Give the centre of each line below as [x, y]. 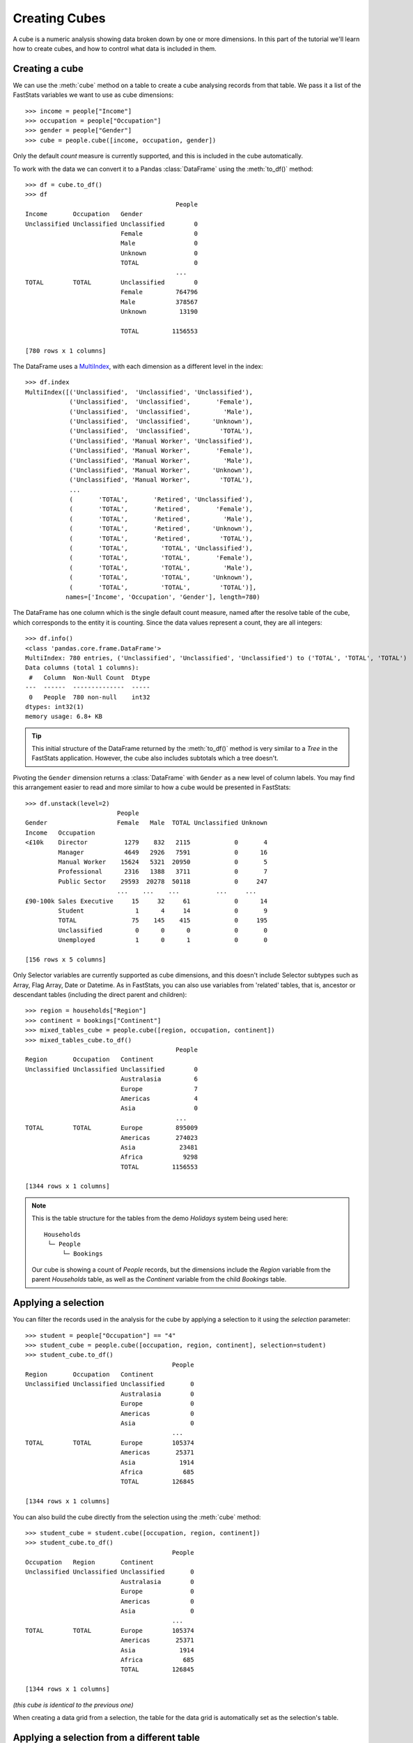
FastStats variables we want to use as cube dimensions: [93, 95]
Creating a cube [48, 69]
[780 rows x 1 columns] [66, 351]
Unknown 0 [159, 253]
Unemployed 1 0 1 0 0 [163, 940]
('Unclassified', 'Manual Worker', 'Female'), [161, 451]
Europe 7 [159, 1089]
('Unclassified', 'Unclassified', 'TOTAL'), [161, 431]
